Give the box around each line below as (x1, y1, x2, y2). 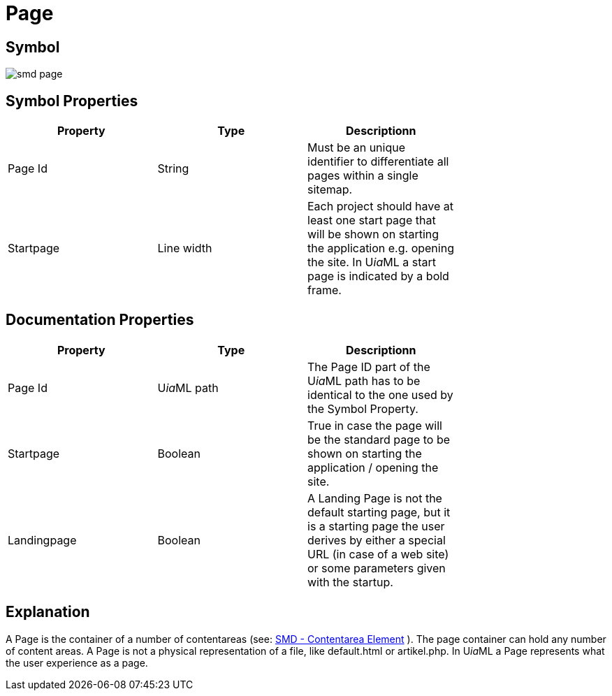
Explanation (6, 603, 90, 621)
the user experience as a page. (6, 656, 148, 669)
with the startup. (307, 574, 393, 589)
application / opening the (307, 460, 439, 474)
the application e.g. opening (307, 241, 454, 256)
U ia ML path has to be (307, 373, 421, 388)
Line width (157, 241, 212, 256)
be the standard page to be (307, 432, 451, 447)
